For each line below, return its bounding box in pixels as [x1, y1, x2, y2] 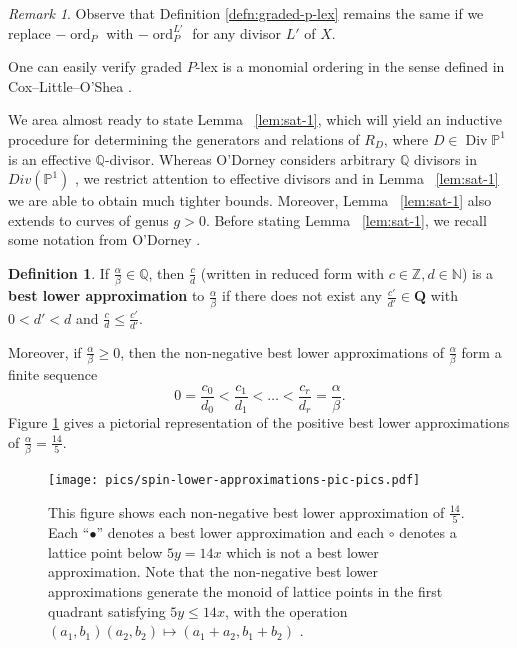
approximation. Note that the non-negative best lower [48, 561, 378, 582]
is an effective [8, 148, 91, 169]
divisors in [414, 148, 477, 169]
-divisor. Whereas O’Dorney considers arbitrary [104, 148, 396, 169]
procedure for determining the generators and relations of [8, 128, 360, 149]
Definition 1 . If [8, 262, 110, 283]
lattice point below [48, 541, 163, 562]
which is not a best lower [226, 541, 379, 562]
